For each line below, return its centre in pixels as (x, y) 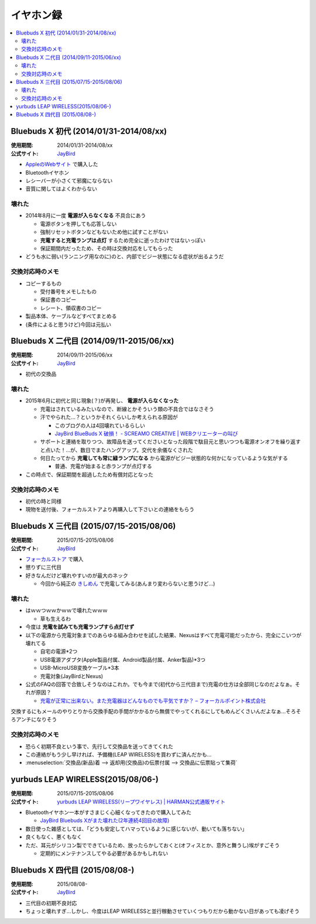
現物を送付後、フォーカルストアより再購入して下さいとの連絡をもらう (110, 509)
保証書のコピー (58, 300)
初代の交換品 (41, 374)
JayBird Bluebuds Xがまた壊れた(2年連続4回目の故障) (105, 820)
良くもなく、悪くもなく (54, 837)
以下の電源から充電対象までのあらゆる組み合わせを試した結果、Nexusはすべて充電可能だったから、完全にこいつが (163, 635)
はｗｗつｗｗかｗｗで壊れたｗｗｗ (66, 610)
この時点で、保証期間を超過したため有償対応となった (90, 474)
